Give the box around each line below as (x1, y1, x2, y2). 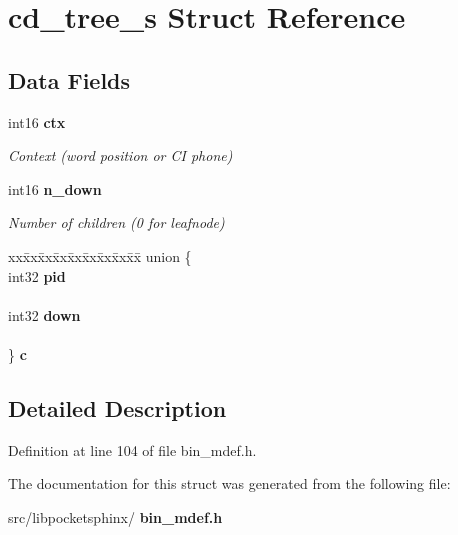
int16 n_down (8, 178, 102, 199)
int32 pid (8, 265, 66, 286)
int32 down (8, 304, 81, 325)
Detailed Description (8, 392, 227, 423)
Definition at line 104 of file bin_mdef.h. (8, 439, 257, 460)
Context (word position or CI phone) (8, 145, 233, 166)
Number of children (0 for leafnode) (8, 212, 225, 233)
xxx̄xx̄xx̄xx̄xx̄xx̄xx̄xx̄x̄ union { (8, 245, 192, 266)
